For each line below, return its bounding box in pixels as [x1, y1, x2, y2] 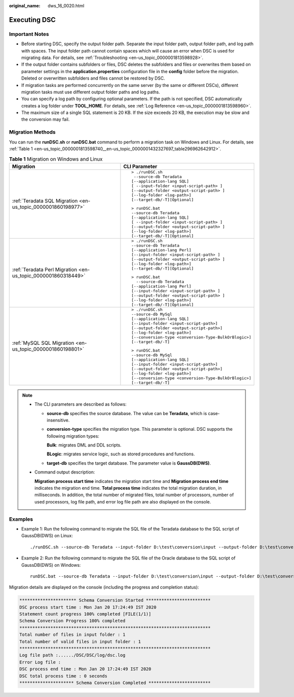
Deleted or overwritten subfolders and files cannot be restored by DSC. [21, 75, 165, 81]
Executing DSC [9, 15, 56, 24]
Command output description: [34, 469, 95, 475]
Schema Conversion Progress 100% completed [19, 618, 126, 624]
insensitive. [47, 417, 70, 423]
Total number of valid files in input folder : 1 [19, 639, 141, 644]
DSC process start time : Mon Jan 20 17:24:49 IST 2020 [19, 604, 157, 610]
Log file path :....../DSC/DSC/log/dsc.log [19, 652, 126, 658]
